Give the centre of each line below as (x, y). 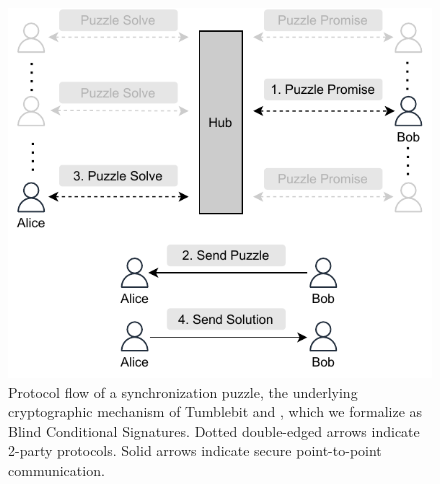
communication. (56, 469)
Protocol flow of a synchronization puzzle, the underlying (183, 391)
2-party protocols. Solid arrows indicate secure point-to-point (195, 450)
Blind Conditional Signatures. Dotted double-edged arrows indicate (214, 430)
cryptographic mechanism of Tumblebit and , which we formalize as (215, 411)
